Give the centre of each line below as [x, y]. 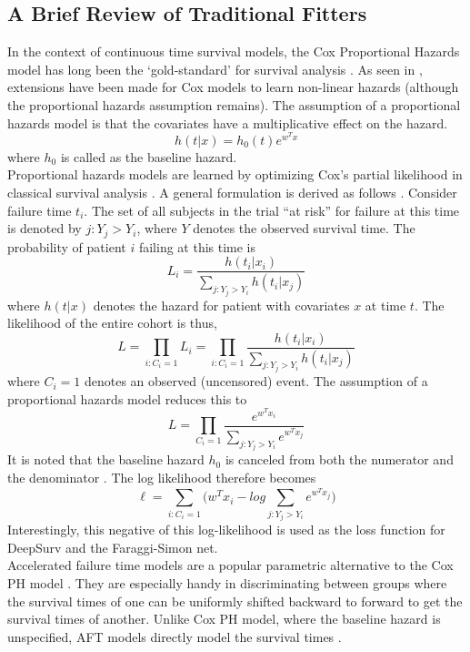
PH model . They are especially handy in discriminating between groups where [227, 582]
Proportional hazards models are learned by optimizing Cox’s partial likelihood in [235, 174]
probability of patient [67, 246]
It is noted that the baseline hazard [106, 459]
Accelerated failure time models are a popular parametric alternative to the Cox [230, 565]
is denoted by [45, 228]
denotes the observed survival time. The [304, 228]
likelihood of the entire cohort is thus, [112, 323]
